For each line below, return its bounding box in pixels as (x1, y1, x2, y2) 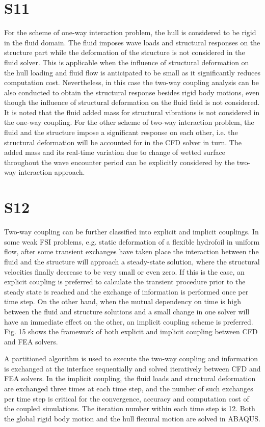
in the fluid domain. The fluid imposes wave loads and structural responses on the (4, 37, 260, 47)
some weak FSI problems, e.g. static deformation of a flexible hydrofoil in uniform (4, 236, 260, 247)
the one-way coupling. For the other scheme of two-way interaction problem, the (4, 117, 254, 127)
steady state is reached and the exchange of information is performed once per (4, 286, 249, 297)
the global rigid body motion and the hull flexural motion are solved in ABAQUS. (4, 413, 260, 423)
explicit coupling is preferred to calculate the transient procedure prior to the (4, 276, 246, 287)
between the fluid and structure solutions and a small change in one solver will (4, 306, 250, 316)
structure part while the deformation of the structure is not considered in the (4, 47, 245, 58)
